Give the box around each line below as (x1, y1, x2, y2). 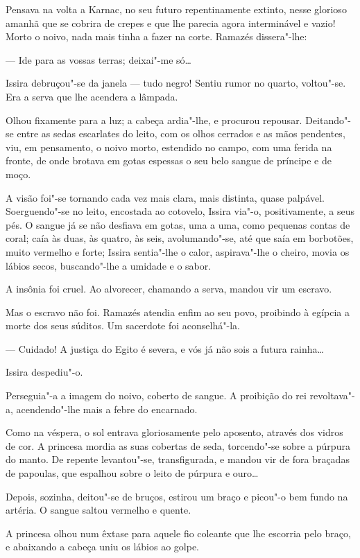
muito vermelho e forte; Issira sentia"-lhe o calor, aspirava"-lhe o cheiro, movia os (6, 244, 350, 259)
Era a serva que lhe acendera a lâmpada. (6, 89, 178, 103)
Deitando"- (305, 112, 351, 127)
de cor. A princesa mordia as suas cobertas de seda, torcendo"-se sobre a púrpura (6, 438, 350, 453)
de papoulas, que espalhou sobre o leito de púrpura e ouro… (6, 466, 259, 480)
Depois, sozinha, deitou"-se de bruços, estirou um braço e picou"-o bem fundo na (6, 489, 348, 503)
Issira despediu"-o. (6, 365, 83, 379)
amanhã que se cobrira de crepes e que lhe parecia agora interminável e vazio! (6, 15, 336, 30)
